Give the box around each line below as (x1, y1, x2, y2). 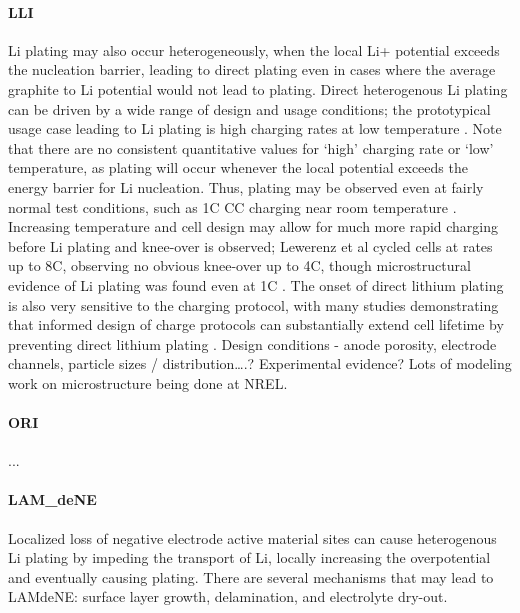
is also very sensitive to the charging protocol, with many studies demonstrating (8, 294, 499, 315)
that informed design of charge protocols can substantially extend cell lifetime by (8, 314, 504, 335)
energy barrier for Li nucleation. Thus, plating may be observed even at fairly (8, 176, 484, 197)
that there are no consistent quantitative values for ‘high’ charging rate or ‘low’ (8, 137, 494, 158)
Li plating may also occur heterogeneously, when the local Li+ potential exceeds (8, 39, 500, 60)
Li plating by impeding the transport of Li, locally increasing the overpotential (8, 547, 491, 568)
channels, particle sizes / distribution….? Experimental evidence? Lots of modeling (8, 353, 512, 374)
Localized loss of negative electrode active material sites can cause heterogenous (8, 527, 497, 548)
